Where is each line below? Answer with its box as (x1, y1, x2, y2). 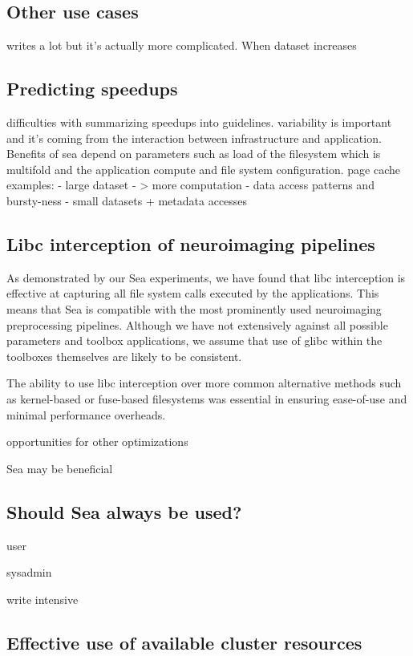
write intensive (6, 590, 79, 607)
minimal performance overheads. (6, 406, 166, 423)
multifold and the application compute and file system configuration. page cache (6, 160, 400, 177)
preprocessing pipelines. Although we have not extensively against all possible (6, 316, 388, 333)
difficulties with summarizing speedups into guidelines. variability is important (6, 114, 392, 130)
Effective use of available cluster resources (6, 630, 362, 654)
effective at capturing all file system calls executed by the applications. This (6, 285, 379, 302)
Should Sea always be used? (6, 499, 242, 524)
